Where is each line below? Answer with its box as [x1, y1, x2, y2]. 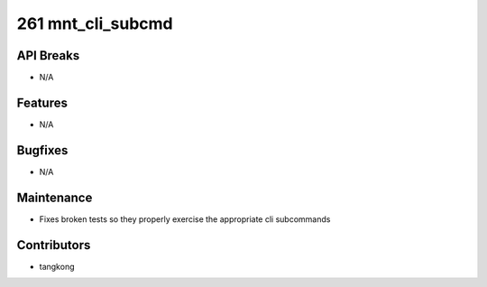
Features [16, 95, 68, 110]
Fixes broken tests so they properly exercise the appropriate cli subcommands [39, 213, 331, 225]
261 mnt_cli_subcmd [16, 14, 173, 33]
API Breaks [16, 48, 80, 63]
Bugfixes [16, 143, 69, 158]
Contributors [16, 237, 91, 253]
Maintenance [16, 190, 93, 205]
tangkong [39, 261, 75, 272]
